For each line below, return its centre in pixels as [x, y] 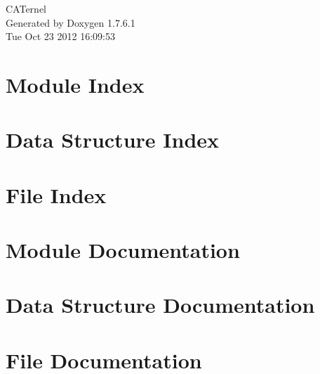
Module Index [75, 84]
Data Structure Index [113, 140]
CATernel [26, 8]
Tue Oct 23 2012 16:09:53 [60, 36]
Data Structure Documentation [160, 305]
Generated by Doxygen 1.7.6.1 [71, 22]
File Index [56, 194]
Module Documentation [123, 250]
